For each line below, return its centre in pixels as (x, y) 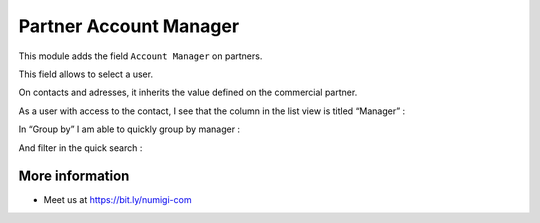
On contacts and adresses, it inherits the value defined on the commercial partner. (188, 92)
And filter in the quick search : (80, 147)
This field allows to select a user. (86, 74)
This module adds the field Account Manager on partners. (140, 56)
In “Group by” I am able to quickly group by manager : (129, 129)
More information (74, 176)
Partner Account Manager (129, 26)
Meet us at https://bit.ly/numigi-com (117, 200)
